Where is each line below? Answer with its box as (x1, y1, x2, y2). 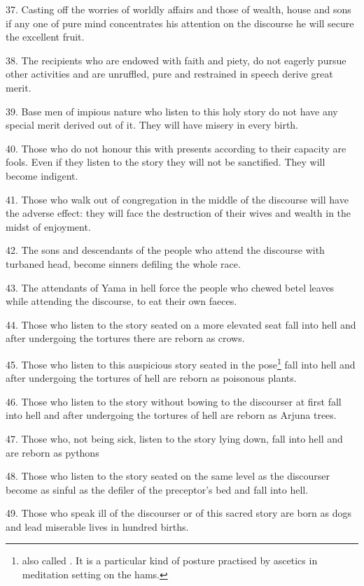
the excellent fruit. (6, 29, 85, 44)
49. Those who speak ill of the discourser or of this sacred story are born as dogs (6, 506, 352, 520)
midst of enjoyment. (6, 219, 91, 234)
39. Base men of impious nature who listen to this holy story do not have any (6, 103, 338, 118)
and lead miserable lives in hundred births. (6, 519, 189, 534)
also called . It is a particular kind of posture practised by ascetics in (22, 553, 318, 568)
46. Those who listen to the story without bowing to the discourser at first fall (6, 394, 342, 408)
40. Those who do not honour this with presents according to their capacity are (6, 141, 346, 155)
